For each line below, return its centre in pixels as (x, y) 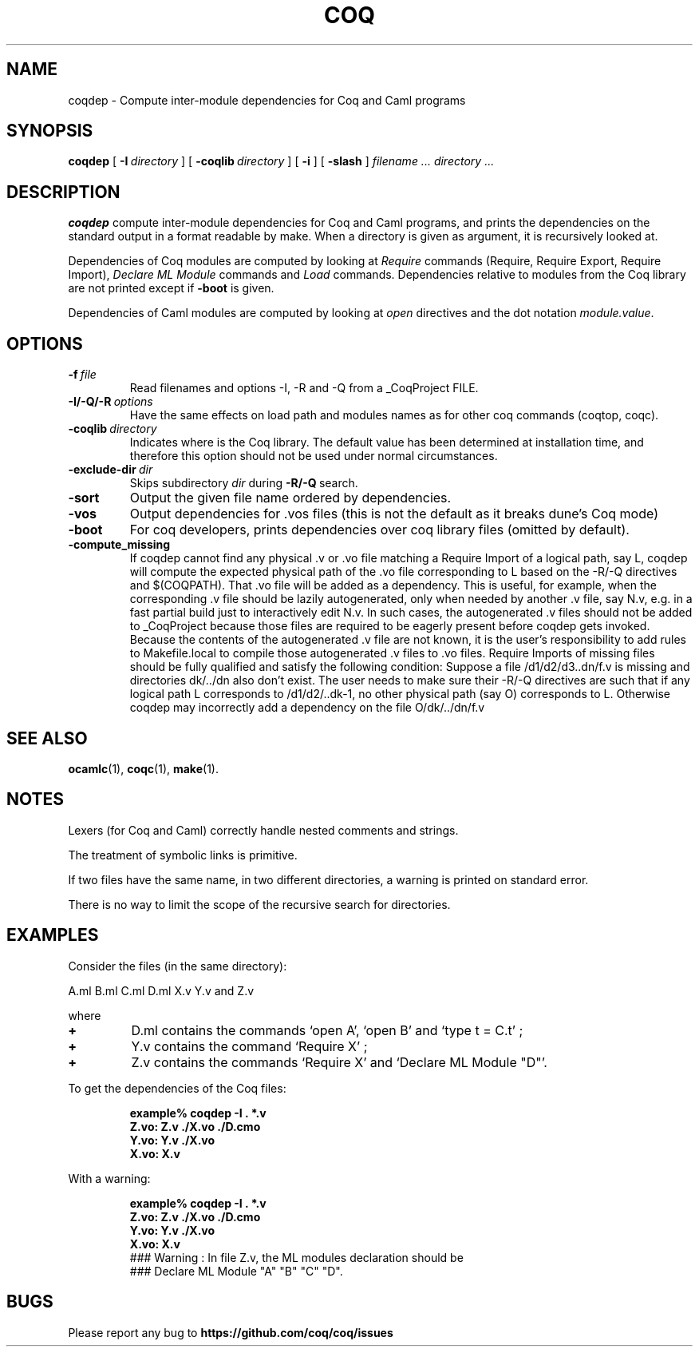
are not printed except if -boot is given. (171, 288)
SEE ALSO (47, 738)
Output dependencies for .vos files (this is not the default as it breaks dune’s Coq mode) (394, 514)
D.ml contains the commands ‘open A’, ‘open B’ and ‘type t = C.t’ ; (327, 1030)
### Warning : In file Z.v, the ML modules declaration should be (296, 1257)
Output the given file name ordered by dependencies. (290, 498)
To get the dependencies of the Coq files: (177, 1088)
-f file (82, 375)
